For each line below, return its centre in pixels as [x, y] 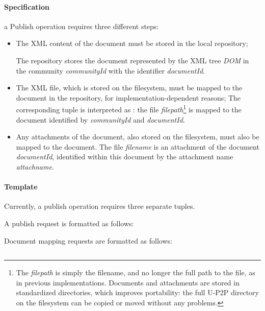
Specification [27, 6]
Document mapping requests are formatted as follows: [88, 240]
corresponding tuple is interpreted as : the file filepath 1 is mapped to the [129, 109]
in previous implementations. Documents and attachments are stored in [128, 282]
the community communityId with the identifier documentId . [110, 70]
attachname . [35, 166]
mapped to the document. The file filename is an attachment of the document [138, 146]
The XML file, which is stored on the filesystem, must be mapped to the [129, 88]
